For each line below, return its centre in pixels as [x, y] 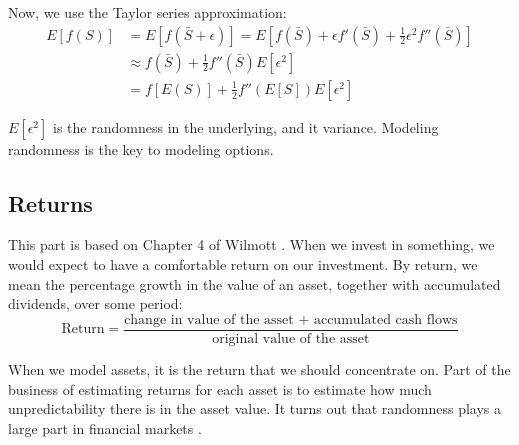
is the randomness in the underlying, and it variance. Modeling [246, 126]
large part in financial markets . [105, 427]
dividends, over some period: [95, 303]
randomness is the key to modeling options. [141, 148]
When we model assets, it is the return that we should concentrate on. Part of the [259, 368]
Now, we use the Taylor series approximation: [147, 12]
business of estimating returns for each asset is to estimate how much [220, 388]
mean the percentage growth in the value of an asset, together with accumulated [254, 283]
